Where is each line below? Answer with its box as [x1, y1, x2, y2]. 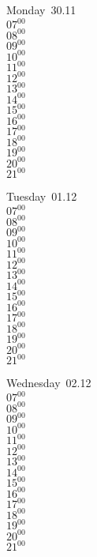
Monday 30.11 [6, 2, 76, 17]
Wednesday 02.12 [6, 374, 91, 391]
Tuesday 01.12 [6, 188, 77, 205]
